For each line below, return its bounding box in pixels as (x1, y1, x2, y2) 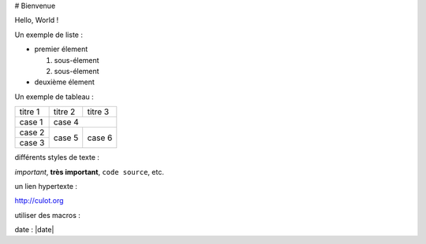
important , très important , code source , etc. (14, 167, 165, 176)
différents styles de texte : (14, 153, 100, 162)
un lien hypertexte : (14, 181, 78, 190)
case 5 (53, 132, 79, 143)
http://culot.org (14, 196, 64, 205)
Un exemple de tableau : (14, 91, 94, 102)
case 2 (19, 127, 45, 138)
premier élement (34, 44, 88, 54)
